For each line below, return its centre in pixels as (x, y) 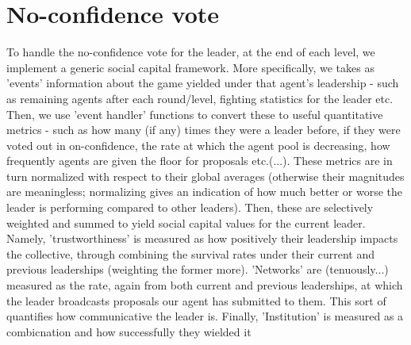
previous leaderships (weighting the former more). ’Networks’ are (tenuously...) (198, 269)
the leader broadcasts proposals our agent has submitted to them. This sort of (196, 300)
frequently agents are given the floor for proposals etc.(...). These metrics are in (200, 161)
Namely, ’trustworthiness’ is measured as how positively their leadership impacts (202, 238)
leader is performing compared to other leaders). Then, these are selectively (190, 207)
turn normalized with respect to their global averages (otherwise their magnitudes (205, 176)
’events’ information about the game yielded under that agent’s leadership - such (203, 83)
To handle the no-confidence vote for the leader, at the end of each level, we (191, 52)
